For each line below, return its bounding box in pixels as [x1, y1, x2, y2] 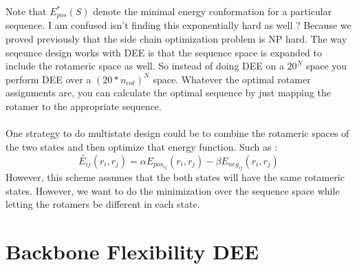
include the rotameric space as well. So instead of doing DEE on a [6, 58, 284, 73]
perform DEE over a [6, 72, 91, 86]
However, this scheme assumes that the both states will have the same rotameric [6, 170, 345, 184]
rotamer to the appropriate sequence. [6, 99, 162, 114]
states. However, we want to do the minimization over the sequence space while [6, 183, 340, 197]
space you [305, 58, 347, 73]
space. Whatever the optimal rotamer [153, 72, 311, 86]
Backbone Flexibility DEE [6, 237, 259, 265]
